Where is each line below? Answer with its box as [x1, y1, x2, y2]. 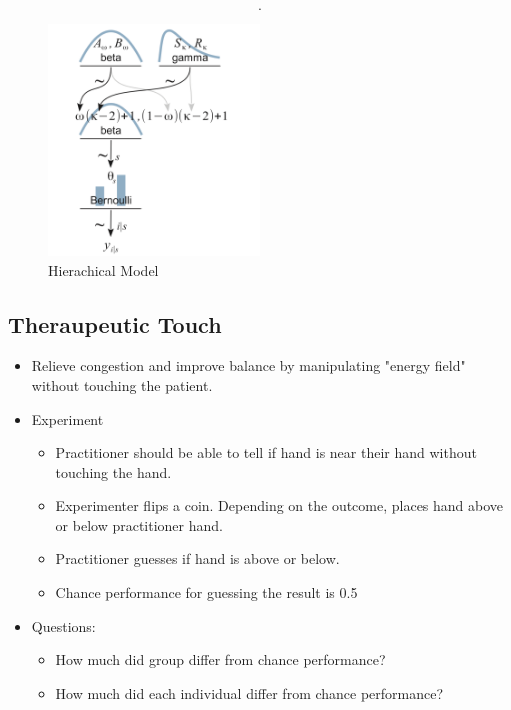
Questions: [31, 615, 96, 636]
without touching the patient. [31, 374, 213, 395]
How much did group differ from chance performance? [55, 649, 386, 670]
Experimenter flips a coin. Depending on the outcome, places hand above [55, 495, 504, 516]
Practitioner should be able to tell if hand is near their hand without [55, 442, 477, 463]
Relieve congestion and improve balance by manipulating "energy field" [31, 355, 466, 376]
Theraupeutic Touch [8, 308, 222, 339]
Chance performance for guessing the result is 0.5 [55, 582, 358, 603]
